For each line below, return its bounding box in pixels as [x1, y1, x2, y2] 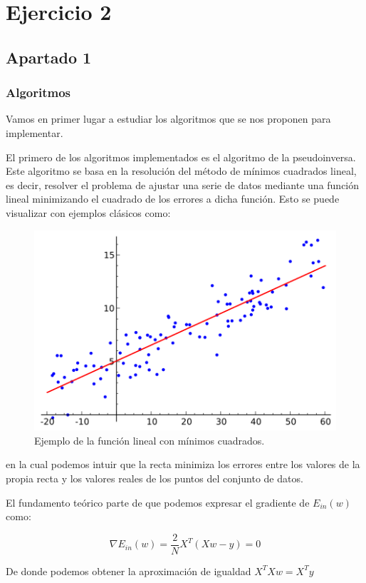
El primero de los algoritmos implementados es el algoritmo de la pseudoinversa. [6, 149, 356, 164]
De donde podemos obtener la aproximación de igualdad [6, 563, 251, 578]
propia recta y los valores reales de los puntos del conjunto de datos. [6, 471, 303, 486]
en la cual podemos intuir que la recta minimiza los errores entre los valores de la [6, 457, 360, 472]
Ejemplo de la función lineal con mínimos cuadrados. [34, 432, 265, 447]
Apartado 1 [6, 46, 92, 68]
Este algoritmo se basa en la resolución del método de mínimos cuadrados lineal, [6, 163, 357, 178]
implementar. [6, 125, 63, 140]
